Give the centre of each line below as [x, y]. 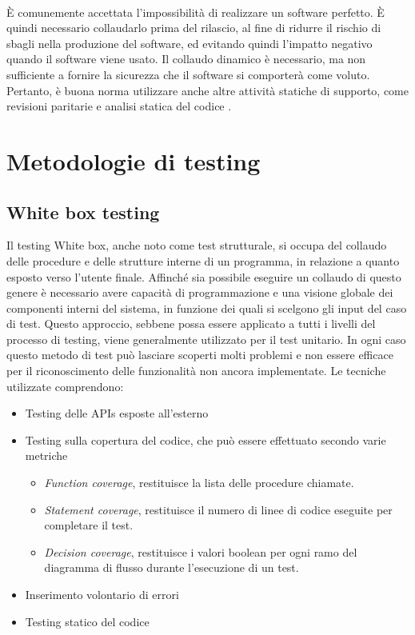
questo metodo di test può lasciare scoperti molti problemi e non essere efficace [200, 355]
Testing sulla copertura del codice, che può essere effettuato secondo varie [206, 439]
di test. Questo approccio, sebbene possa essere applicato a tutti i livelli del [191, 323]
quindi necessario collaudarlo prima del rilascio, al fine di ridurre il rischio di [194, 28]
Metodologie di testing [134, 160]
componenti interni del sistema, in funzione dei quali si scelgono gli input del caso [207, 308]
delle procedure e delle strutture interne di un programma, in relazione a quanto [203, 260]
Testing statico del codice [87, 621]
